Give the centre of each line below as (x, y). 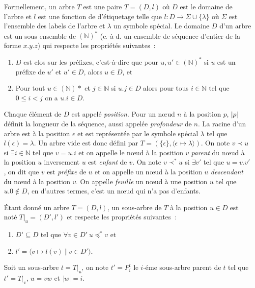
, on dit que (22, 171)
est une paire (102, 6)
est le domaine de (206, 6)
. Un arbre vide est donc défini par (86, 143)
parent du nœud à (218, 152)
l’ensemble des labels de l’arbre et (55, 26)
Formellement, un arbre (39, 6)
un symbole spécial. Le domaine (161, 26)
